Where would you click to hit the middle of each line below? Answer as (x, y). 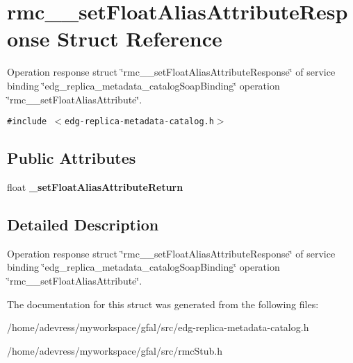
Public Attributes (72, 158)
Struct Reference (140, 39)
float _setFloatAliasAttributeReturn (95, 186)
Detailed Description (83, 224)
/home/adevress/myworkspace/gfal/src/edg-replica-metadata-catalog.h (158, 327)
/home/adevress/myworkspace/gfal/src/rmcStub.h (115, 350)
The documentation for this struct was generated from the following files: (163, 304)
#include (27, 122)
